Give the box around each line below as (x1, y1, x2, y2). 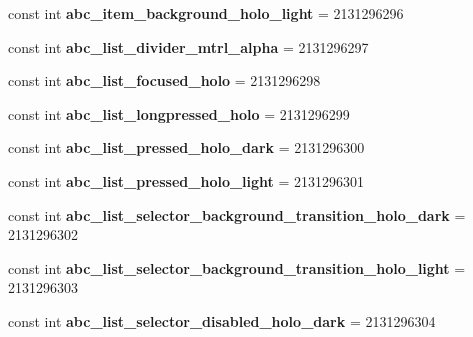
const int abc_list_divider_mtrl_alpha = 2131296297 (8, 36, 369, 57)
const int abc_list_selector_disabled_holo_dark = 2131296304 (8, 310, 436, 331)
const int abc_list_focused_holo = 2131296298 (8, 70, 321, 91)
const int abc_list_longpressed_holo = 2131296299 (8, 103, 350, 124)
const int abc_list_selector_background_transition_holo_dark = (8, 204, 466, 225)
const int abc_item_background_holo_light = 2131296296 (8, 3, 404, 23)
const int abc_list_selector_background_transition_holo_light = (8, 257, 466, 278)
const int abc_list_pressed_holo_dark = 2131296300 (8, 137, 365, 158)
